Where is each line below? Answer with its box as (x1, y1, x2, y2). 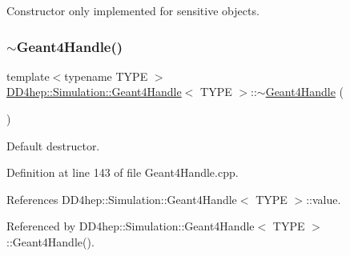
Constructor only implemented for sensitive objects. (6, 2, 259, 18)
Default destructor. (6, 137, 100, 154)
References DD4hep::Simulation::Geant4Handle (6, 190, 237, 207)
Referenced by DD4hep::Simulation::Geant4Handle (6, 218, 255, 234)
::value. (306, 190, 341, 207)
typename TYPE (64, 67, 148, 84)
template (6, 67, 50, 84)
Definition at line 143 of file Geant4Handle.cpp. (6, 164, 239, 181)
